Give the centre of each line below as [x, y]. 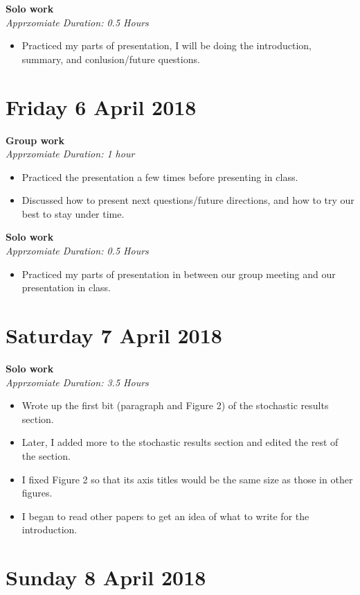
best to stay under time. [73, 213]
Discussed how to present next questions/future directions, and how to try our [188, 200]
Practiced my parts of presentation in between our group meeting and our [179, 274]
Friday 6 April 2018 [101, 106]
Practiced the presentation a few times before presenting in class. [160, 176]
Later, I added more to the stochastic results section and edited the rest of [180, 442]
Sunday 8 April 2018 [106, 577]
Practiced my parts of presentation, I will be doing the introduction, [167, 45]
